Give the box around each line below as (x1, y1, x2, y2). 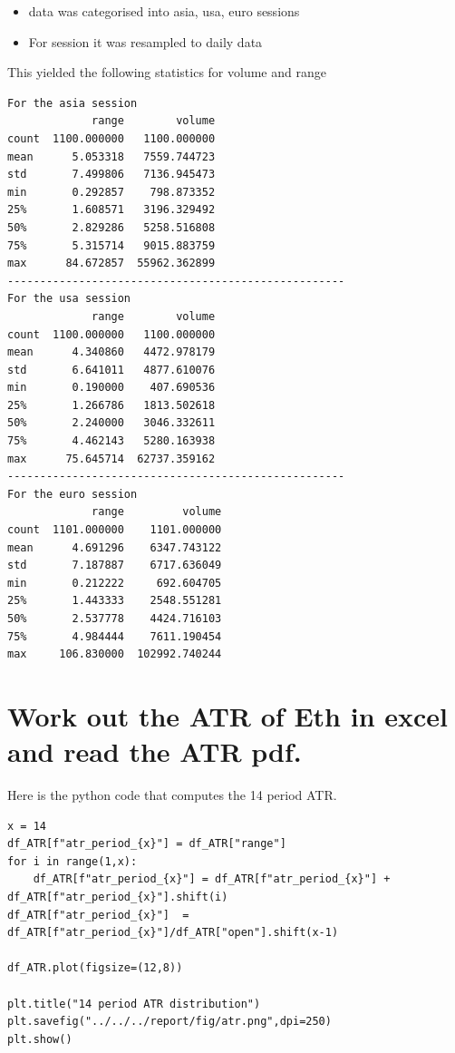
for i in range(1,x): (7, 854, 138, 868)
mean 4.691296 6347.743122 (7, 541, 222, 554)
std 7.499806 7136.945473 (7, 168, 216, 181)
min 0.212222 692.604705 (7, 576, 222, 590)
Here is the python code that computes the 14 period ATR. (7, 785, 337, 804)
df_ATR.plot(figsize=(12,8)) (7, 961, 183, 975)
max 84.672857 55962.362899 (7, 257, 216, 270)
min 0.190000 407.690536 (7, 381, 216, 395)
